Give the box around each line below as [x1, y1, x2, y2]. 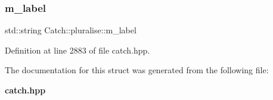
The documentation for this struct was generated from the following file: [5, 64, 269, 76]
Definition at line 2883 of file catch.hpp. [5, 43, 150, 56]
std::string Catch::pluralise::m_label [5, 24, 136, 36]
